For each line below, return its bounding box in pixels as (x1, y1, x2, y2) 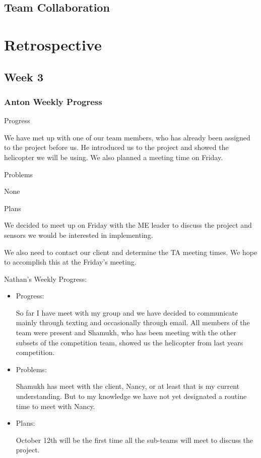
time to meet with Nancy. (16, 400, 95, 411)
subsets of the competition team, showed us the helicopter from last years (16, 337, 243, 347)
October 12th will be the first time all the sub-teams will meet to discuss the (16, 434, 253, 445)
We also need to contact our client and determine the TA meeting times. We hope (4, 246, 257, 257)
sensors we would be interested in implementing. (4, 229, 153, 240)
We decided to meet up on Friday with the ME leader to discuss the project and (4, 220, 252, 230)
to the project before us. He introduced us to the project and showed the (4, 142, 229, 152)
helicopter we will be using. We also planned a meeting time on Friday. (4, 151, 223, 162)
